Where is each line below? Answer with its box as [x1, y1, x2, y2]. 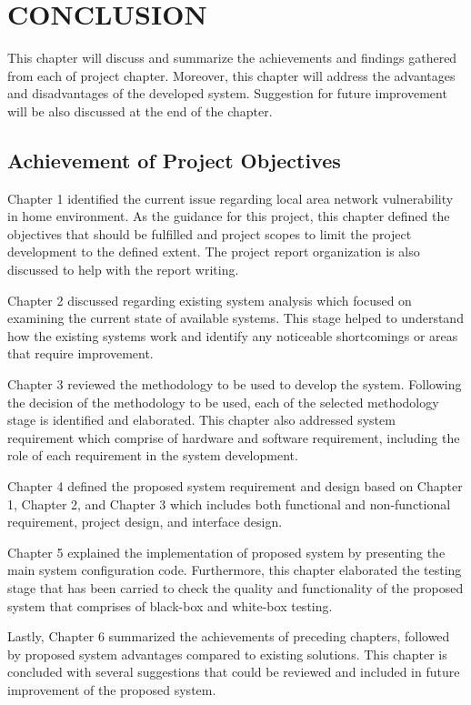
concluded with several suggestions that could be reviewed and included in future [7, 662, 460, 681]
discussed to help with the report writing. [7, 260, 239, 279]
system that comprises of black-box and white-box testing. [7, 596, 333, 615]
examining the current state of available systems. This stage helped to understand [7, 308, 464, 327]
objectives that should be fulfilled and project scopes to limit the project [7, 224, 412, 243]
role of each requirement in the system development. [7, 446, 298, 465]
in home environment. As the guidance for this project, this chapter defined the [7, 206, 450, 226]
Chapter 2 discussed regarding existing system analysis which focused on [7, 290, 412, 309]
